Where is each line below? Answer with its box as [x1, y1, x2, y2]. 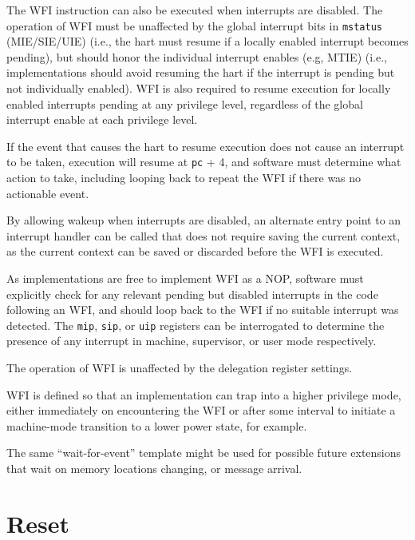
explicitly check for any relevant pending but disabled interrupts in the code [6, 285, 378, 302]
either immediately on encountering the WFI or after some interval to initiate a [6, 402, 396, 419]
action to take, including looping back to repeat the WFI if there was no [6, 169, 362, 186]
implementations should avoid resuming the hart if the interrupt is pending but [6, 64, 395, 81]
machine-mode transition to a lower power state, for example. [6, 417, 307, 434]
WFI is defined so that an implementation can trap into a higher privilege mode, [6, 386, 401, 403]
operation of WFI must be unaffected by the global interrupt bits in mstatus [6, 17, 383, 34]
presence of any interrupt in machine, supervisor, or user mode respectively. [6, 332, 377, 349]
